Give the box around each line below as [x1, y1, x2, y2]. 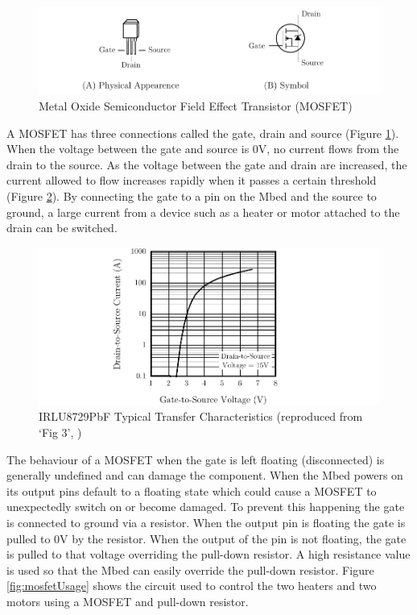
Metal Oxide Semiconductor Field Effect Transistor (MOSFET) [39, 98, 353, 114]
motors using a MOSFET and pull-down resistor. [6, 593, 249, 609]
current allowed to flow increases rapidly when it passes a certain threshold [6, 172, 377, 189]
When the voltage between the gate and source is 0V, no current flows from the [6, 140, 399, 157]
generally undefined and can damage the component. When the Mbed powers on [6, 467, 403, 484]
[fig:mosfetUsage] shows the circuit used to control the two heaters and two [6, 577, 377, 594]
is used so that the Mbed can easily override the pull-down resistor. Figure [6, 561, 374, 578]
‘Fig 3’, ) [39, 424, 82, 441]
